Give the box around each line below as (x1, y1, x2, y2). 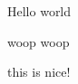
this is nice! (7, 62, 71, 81)
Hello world (7, 2, 72, 20)
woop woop (7, 32, 70, 51)
